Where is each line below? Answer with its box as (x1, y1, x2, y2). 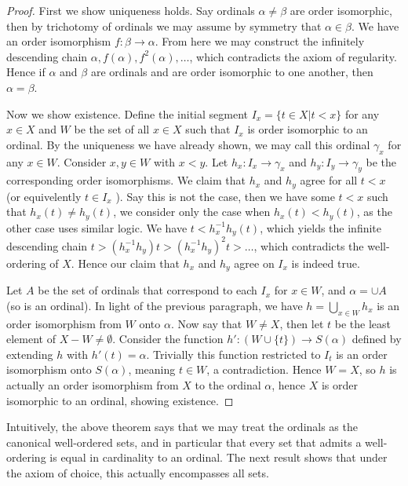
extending (6, 345, 53, 362)
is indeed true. (291, 254, 360, 271)
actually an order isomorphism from (6, 377, 179, 393)
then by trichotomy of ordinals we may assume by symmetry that (6, 17, 322, 34)
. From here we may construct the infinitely (155, 33, 365, 49)
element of (6, 331, 56, 347)
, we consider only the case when (113, 203, 271, 220)
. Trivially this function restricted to (146, 345, 321, 362)
